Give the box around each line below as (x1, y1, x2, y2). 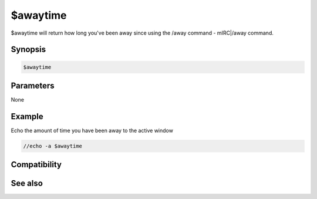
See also (11, 178, 43, 188)
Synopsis (11, 45, 46, 55)
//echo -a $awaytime (23, 143, 82, 149)
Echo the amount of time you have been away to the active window (11, 127, 173, 134)
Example (11, 112, 43, 122)
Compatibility (11, 160, 62, 170)
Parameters (11, 80, 55, 90)
